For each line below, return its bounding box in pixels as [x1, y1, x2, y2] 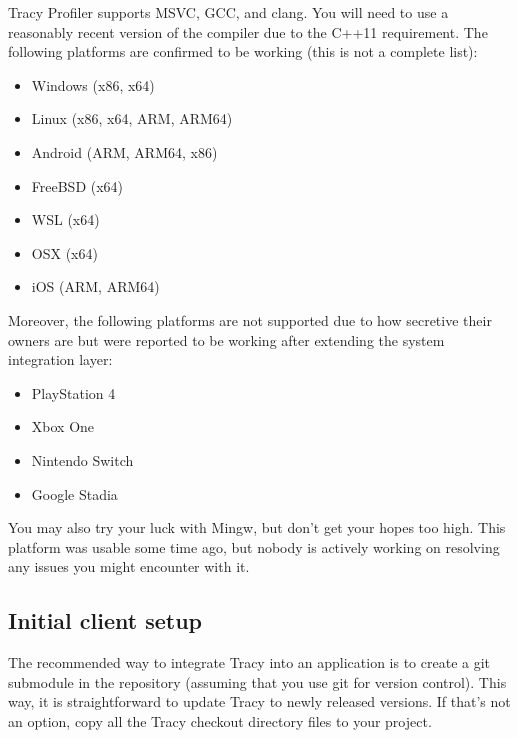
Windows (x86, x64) [31, 74, 155, 95]
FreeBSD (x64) [31, 175, 124, 196]
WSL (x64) [31, 209, 100, 230]
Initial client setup [8, 605, 203, 636]
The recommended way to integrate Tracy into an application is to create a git [8, 652, 491, 673]
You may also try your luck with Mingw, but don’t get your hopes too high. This [8, 517, 506, 538]
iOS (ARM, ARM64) [31, 276, 160, 297]
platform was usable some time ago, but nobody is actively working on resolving [8, 536, 500, 557]
